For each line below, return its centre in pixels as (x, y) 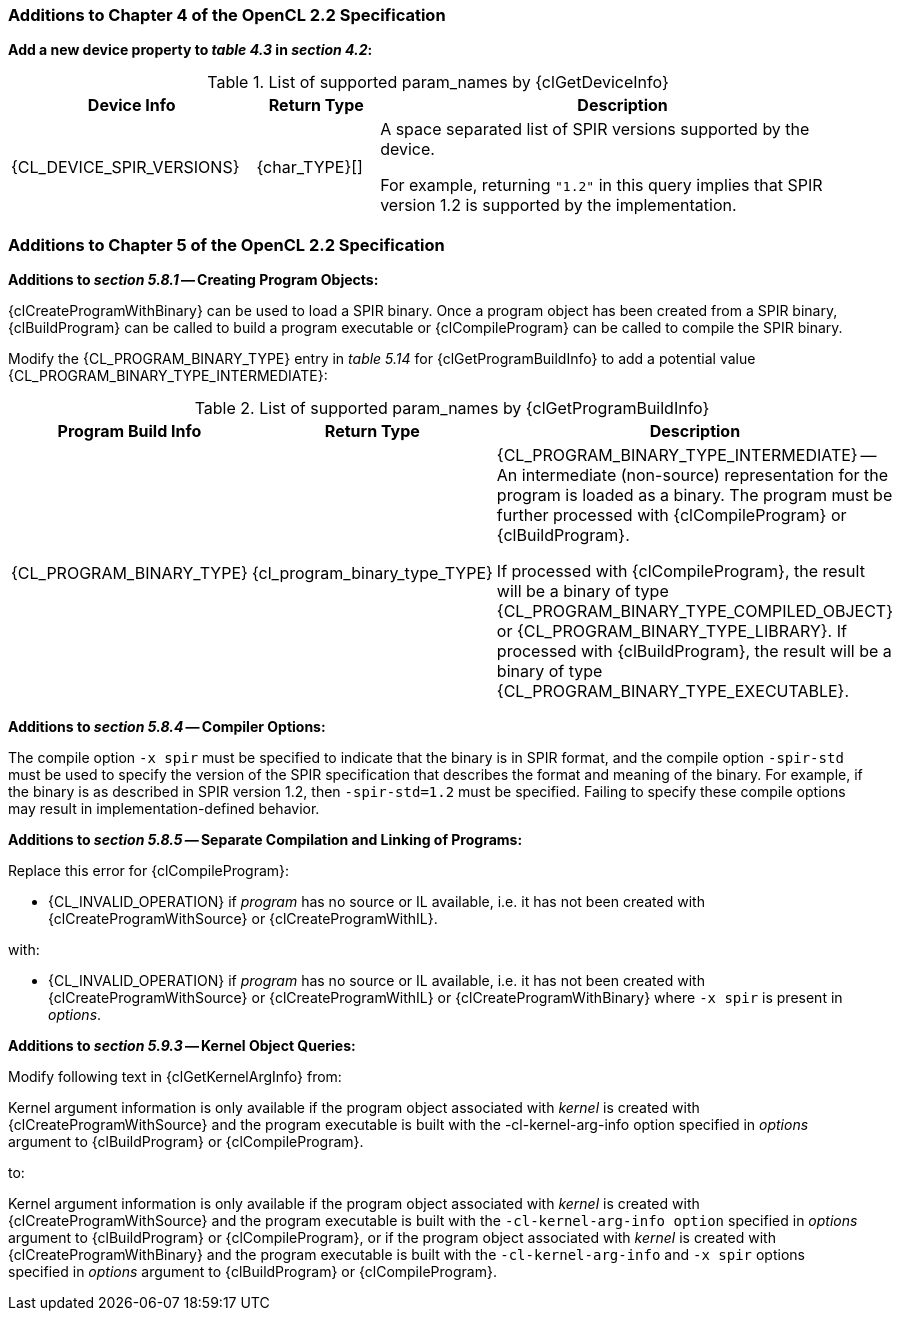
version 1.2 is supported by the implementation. (558, 205)
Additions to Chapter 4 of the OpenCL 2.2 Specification (227, 15)
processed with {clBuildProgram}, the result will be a (694, 651)
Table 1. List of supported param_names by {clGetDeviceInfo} (438, 82)
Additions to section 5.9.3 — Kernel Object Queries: (182, 1046)
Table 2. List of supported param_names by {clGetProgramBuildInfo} (452, 408)
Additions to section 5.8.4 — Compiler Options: (167, 727)
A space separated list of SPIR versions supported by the (595, 129)
